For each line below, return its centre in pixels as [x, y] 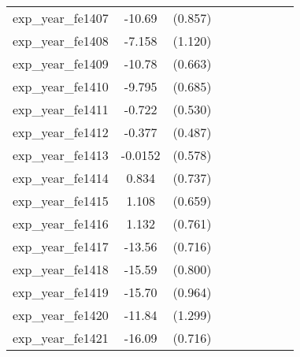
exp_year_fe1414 [61, 178]
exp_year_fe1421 [61, 338]
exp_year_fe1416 [61, 223]
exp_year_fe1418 [61, 269]
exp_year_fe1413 [61, 155]
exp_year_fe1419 [61, 292]
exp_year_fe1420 [61, 315]
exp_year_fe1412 [61, 132]
